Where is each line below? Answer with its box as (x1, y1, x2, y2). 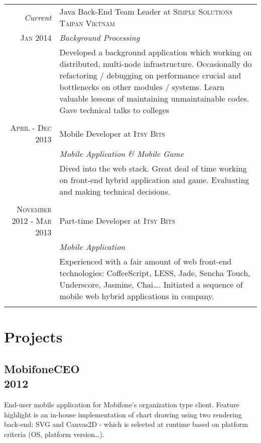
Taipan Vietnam (59, 17, 115, 29)
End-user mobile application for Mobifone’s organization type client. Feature (4, 399, 239, 409)
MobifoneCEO (4, 361, 80, 376)
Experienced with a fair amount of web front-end (59, 255, 232, 267)
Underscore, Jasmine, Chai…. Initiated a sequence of (59, 279, 243, 290)
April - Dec (10, 122, 52, 133)
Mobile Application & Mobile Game (59, 148, 184, 159)
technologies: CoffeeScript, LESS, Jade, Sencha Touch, (59, 267, 250, 279)
